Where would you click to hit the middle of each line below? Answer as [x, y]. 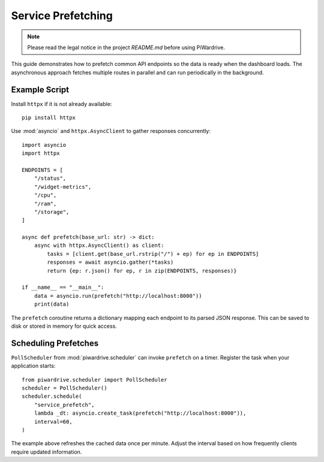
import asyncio [44, 145]
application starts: [33, 366]
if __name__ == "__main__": [63, 287]
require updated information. [46, 452]
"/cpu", [45, 195]
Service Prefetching [62, 16]
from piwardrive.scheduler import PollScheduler [94, 380]
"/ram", [45, 203]
